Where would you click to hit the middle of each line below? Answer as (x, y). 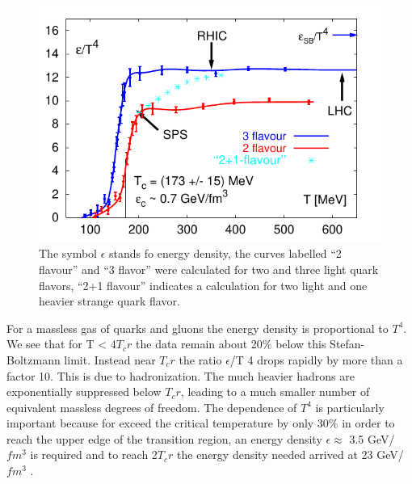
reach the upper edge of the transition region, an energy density (164, 438)
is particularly (350, 407)
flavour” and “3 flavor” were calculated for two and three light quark (209, 269)
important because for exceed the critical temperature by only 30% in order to (201, 423)
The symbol (68, 253)
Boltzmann (34, 359)
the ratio (200, 359)
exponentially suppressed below (84, 391)
